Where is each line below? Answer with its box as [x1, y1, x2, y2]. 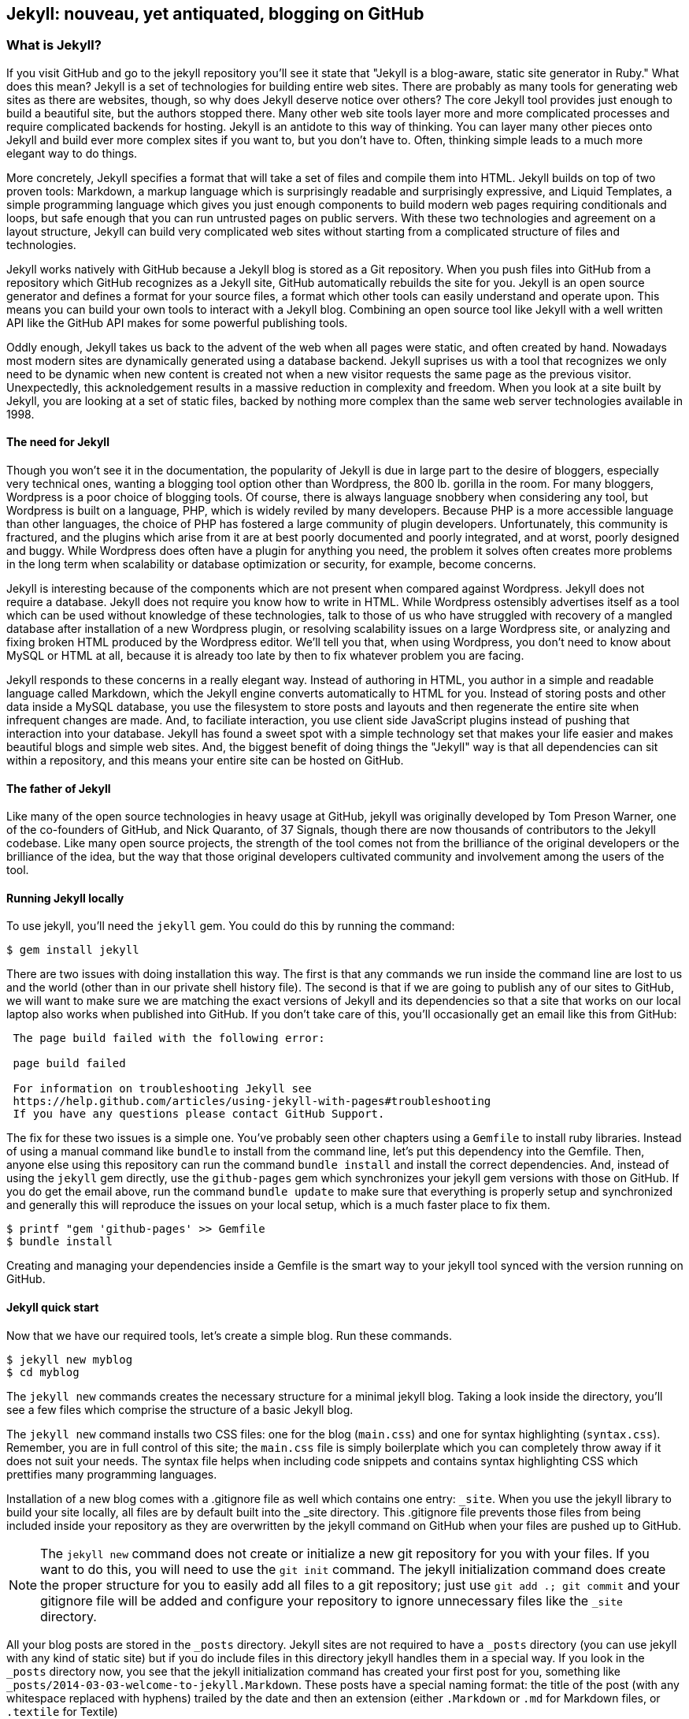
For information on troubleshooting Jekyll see [13, 1082, 312, 1096]
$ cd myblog [6, 1365, 80, 1379]
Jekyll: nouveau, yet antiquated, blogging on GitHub [6, 4, 424, 24]
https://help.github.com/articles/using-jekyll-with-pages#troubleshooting [13, 1095, 491, 1108]
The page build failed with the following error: [13, 1032, 325, 1045]
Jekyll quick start [6, 1300, 99, 1315]
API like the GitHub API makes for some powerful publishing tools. [6, 315, 348, 329]
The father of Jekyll [6, 781, 111, 795]
